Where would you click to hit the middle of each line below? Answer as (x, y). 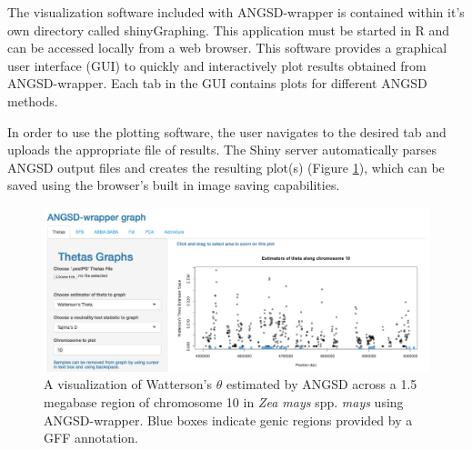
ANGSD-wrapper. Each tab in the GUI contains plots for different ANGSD (217, 83)
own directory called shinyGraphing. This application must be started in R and (229, 30)
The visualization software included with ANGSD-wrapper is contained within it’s (236, 12)
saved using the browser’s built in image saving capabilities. (174, 185)
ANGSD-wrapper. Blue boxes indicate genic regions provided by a (228, 420)
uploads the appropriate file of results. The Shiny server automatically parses (222, 150)
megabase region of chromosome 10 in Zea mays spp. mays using (224, 402)
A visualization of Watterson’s (128, 384)
